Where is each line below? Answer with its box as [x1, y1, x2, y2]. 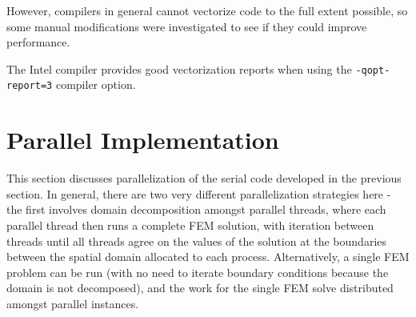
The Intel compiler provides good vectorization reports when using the [6, 60, 352, 77]
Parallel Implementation [6, 123, 279, 156]
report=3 [6, 80, 53, 92]
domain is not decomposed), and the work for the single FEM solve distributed [6, 279, 394, 296]
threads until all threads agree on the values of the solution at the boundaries [6, 232, 387, 249]
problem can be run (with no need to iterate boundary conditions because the [6, 263, 389, 280]
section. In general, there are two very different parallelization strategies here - [6, 185, 391, 202]
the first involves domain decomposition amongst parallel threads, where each [6, 201, 386, 218]
